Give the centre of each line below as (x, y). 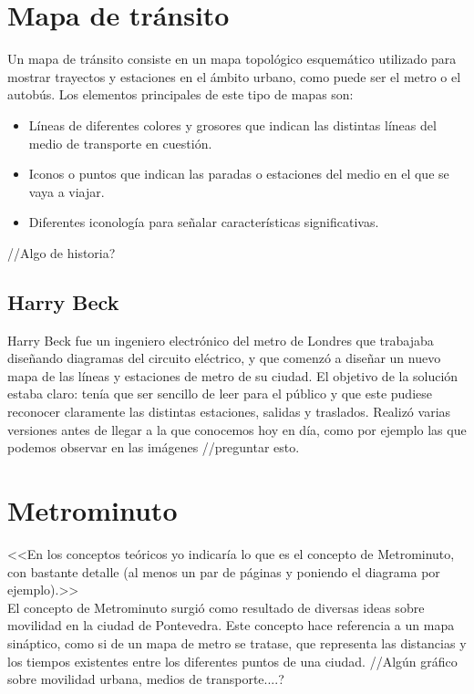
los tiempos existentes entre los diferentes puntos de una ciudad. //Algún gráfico (232, 661)
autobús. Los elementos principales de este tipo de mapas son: (180, 94)
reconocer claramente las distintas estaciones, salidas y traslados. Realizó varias (229, 412)
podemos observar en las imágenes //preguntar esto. (154, 447)
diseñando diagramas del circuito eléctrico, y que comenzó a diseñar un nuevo (224, 358)
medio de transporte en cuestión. (120, 143)
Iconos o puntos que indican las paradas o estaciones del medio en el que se (239, 174)
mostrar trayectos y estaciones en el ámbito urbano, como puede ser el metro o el (234, 76)
